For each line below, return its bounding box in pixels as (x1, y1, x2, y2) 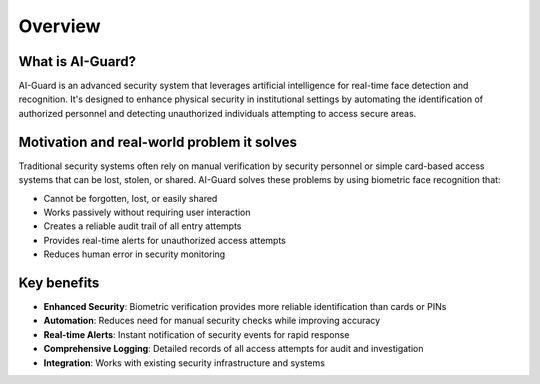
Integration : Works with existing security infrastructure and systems (43, 356, 325, 369)
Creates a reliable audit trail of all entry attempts (43, 220, 242, 232)
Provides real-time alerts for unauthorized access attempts (43, 234, 287, 246)
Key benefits (18, 274, 100, 291)
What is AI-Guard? (18, 53, 137, 70)
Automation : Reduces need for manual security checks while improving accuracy (43, 315, 381, 327)
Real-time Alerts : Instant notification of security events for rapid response (43, 328, 350, 340)
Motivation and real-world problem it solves (18, 133, 297, 150)
